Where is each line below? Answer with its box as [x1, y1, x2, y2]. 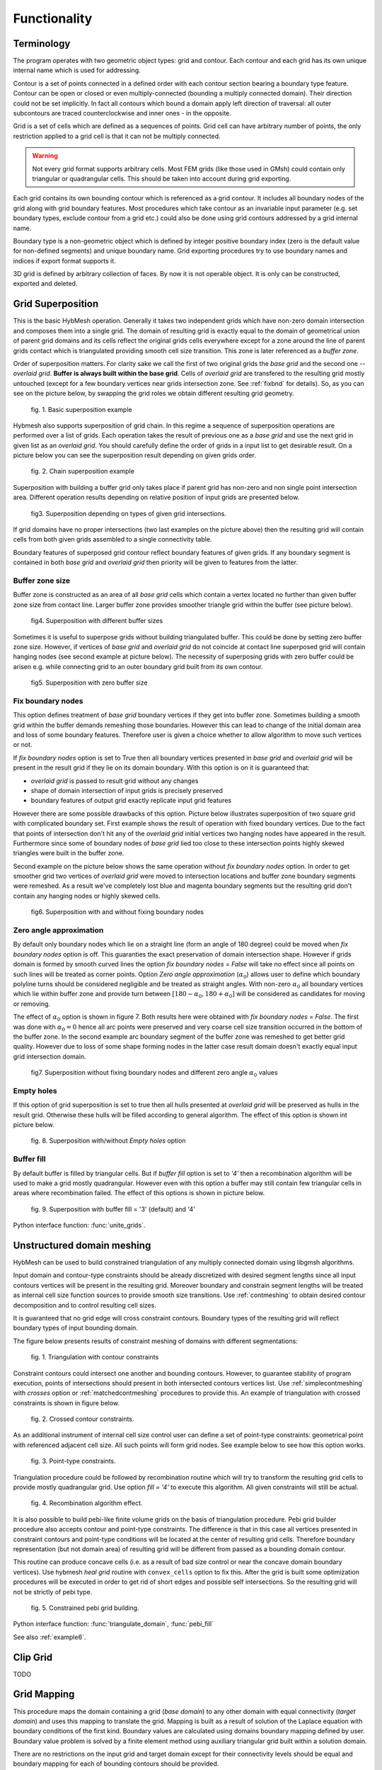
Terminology [13, 38, 71, 50]
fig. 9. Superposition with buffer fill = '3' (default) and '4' [30, 1204, 196, 1214]
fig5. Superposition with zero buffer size [30, 678, 148, 687]
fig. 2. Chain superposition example [30, 467, 134, 476]
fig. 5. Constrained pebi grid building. [30, 1604, 139, 1612]
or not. [13, 741, 33, 749]
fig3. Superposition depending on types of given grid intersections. [30, 509, 226, 518]
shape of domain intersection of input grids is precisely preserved [30, 786, 223, 794]
